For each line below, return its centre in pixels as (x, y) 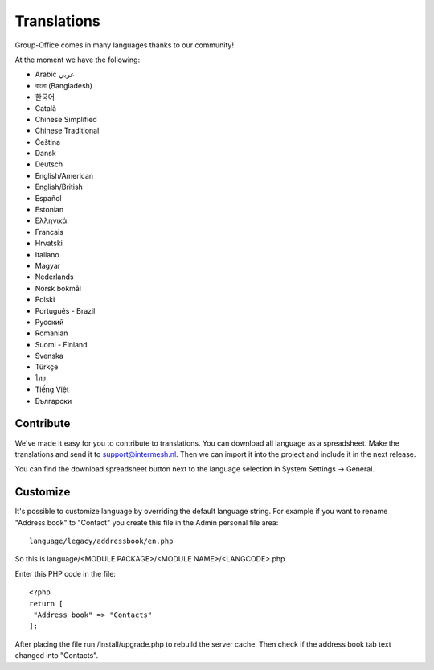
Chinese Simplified (66, 119)
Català (45, 108)
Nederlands (54, 277)
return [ (46, 604)
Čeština (47, 142)
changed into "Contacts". (57, 656)
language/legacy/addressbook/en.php (101, 541)
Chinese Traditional (67, 131)
